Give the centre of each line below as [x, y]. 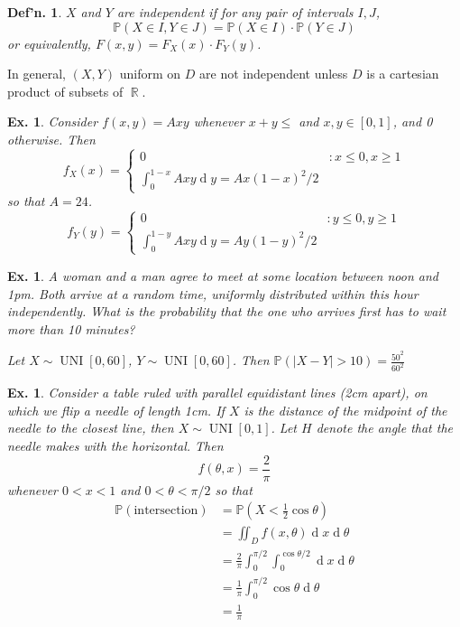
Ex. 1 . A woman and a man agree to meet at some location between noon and [223, 275]
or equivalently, [49, 43]
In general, [37, 74]
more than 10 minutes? [71, 328]
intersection [166, 511]
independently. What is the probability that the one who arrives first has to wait [227, 311]
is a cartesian [403, 74]
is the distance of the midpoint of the [345, 410]
